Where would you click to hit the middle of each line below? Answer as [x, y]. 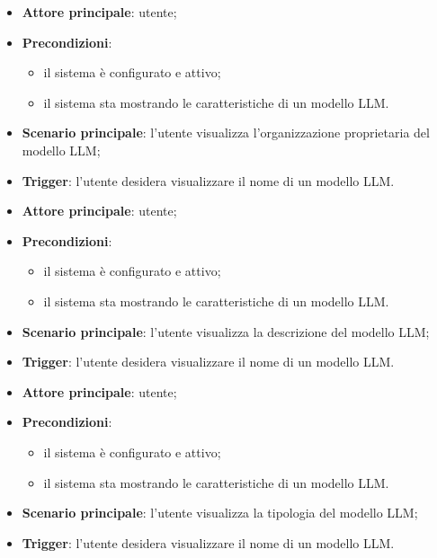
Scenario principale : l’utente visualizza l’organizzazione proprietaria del [226, 133]
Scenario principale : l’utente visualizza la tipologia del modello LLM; [220, 513]
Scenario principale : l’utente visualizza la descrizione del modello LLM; [226, 331]
